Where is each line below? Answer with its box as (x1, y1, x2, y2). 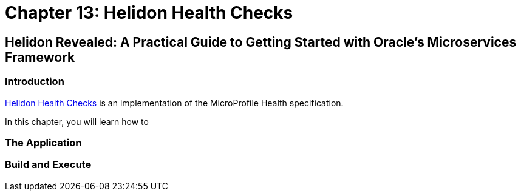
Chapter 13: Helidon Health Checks (5, 2, 293, 23)
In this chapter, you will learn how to (5, 116, 149, 127)
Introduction (5, 75, 64, 88)
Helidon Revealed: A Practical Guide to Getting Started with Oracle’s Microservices (5, 34, 517, 50)
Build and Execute (5, 158, 92, 171)
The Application (5, 136, 82, 149)
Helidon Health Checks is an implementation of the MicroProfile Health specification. (5, 97, 344, 108)
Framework (5, 49, 75, 65)
